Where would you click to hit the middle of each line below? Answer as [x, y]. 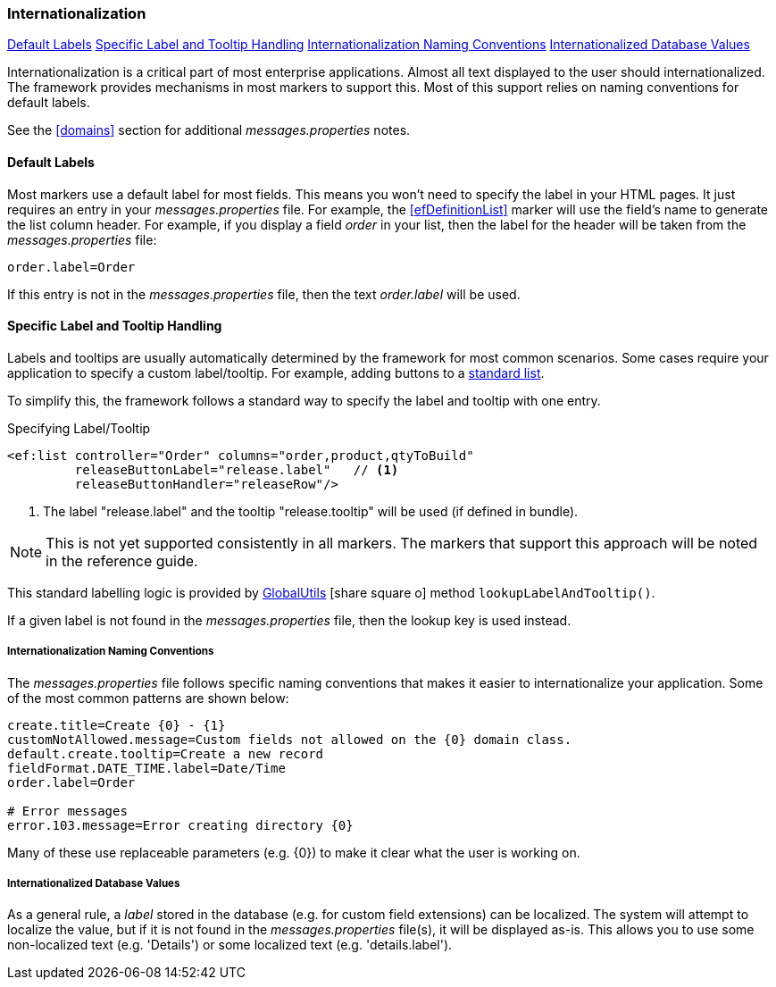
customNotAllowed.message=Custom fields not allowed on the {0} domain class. [290, 739]
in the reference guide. [122, 560]
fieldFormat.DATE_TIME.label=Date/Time [146, 768]
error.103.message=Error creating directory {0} [180, 825]
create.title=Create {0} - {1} [117, 725]
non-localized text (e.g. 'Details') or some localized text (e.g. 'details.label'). [230, 945]
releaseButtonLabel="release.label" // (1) [237, 469]
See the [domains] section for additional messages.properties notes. [209, 130]
